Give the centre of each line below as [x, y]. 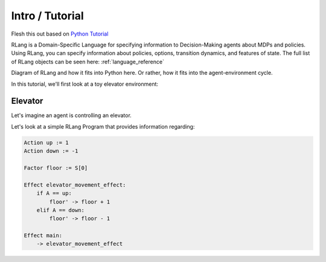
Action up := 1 [46, 142]
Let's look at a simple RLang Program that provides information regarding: [103, 126]
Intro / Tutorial [47, 16]
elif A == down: [60, 210]
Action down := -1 [51, 151]
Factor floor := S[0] [56, 168]
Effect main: [43, 236]
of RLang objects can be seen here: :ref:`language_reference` [88, 62]
